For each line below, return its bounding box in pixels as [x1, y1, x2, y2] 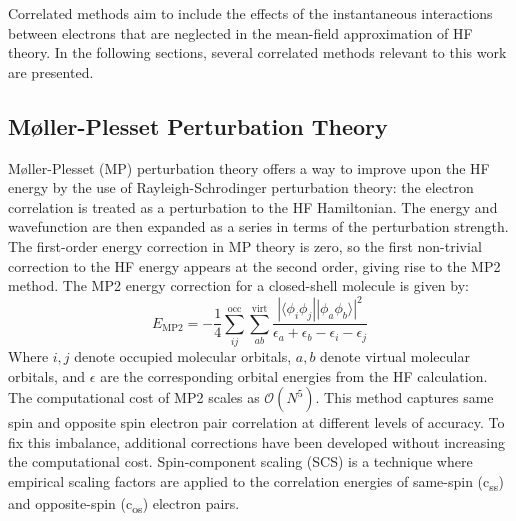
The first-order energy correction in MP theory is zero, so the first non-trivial [8, 235, 482, 256]
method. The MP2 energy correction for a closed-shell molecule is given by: [8, 275, 469, 296]
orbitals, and [8, 365, 86, 386]
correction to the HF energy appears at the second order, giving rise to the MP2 [8, 255, 501, 276]
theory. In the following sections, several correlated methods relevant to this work [8, 42, 507, 63]
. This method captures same [315, 387, 494, 408]
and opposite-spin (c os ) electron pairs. [8, 493, 240, 516]
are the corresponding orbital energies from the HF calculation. [100, 365, 488, 386]
